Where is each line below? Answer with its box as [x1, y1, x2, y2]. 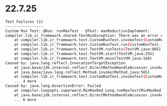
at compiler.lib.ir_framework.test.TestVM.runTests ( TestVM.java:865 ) [14, 47, 162, 52]
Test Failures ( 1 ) [5, 19, 43, 24]
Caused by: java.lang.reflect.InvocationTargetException [5, 60, 126, 66]
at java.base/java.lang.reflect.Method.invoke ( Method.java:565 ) [14, 70, 150, 74]
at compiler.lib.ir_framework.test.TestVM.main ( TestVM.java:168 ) [14, 56, 153, 61]
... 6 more [14, 97, 37, 102]
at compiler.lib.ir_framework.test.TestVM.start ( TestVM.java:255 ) [14, 51, 155, 57]
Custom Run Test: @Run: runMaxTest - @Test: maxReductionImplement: [5, 28, 150, 34]
